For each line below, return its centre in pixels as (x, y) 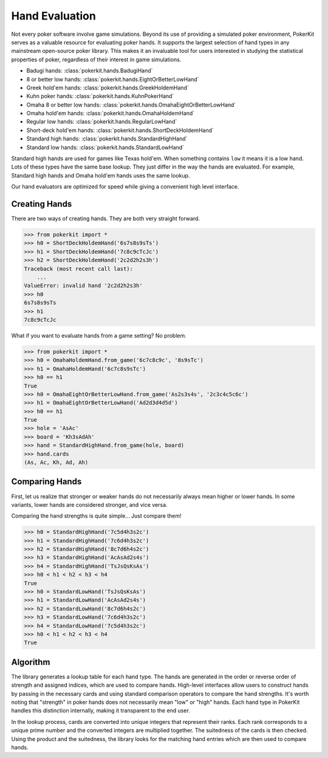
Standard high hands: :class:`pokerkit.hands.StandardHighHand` (107, 139)
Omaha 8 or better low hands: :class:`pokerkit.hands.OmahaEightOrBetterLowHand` (131, 105)
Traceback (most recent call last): (79, 269)
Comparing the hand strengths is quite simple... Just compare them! (96, 516)
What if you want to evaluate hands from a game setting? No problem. (99, 335)
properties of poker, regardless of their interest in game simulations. (96, 59)
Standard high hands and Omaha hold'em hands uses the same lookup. (101, 175)
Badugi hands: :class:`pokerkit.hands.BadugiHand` (90, 71)
